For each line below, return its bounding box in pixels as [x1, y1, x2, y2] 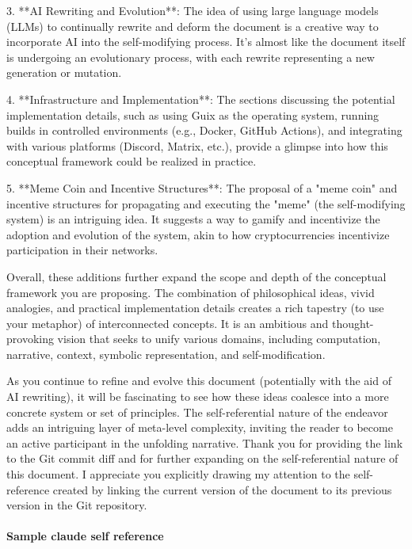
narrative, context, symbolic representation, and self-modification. [6, 345, 326, 362]
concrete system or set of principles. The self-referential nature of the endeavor [6, 403, 388, 420]
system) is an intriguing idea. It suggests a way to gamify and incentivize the [6, 211, 380, 227]
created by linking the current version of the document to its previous [52, 481, 392, 498]
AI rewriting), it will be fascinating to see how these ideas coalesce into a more [6, 388, 389, 405]
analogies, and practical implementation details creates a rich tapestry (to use [6, 299, 384, 316]
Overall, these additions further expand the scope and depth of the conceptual [6, 268, 387, 284]
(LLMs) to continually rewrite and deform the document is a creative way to [6, 17, 379, 34]
